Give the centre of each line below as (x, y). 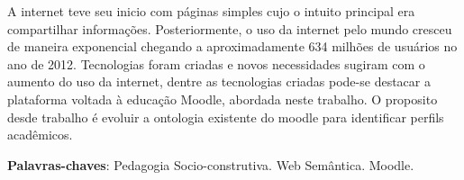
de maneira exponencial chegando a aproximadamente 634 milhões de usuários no (232, 46)
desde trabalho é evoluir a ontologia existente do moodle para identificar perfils (226, 117)
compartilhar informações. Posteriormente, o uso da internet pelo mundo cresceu (230, 28)
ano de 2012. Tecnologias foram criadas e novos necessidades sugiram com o (216, 63)
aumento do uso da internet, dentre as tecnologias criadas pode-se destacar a (219, 81)
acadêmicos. (40, 135)
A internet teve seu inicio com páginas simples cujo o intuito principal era (211, 11)
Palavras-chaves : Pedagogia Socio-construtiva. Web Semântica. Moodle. (211, 164)
